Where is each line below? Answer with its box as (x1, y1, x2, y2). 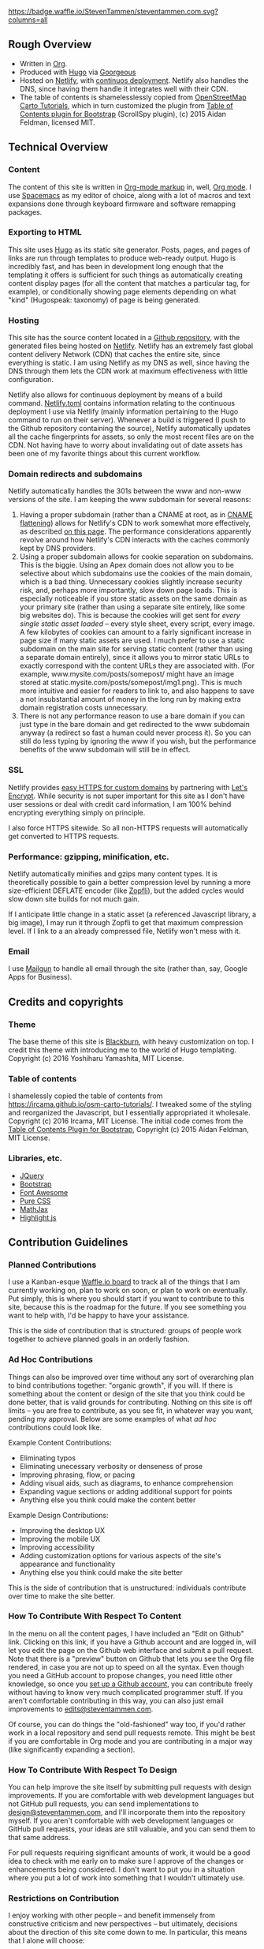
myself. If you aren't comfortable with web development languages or (8, 1816, 234, 1826)
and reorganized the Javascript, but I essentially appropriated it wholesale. (8, 1108, 251, 1118)
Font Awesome (19, 1187, 69, 1197)
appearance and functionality (19, 1559, 116, 1569)
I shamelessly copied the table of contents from (8, 1091, 163, 1100)
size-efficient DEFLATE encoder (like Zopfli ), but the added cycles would (8, 886, 244, 895)
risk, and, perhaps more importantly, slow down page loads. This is (19, 586, 238, 595)
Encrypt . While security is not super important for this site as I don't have (8, 791, 246, 800)
